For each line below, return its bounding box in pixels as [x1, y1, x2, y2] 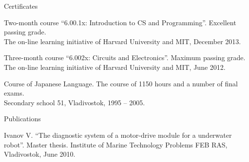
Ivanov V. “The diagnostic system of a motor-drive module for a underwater [4, 130, 232, 140]
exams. [4, 88, 24, 98]
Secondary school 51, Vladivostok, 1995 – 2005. [4, 97, 145, 107]
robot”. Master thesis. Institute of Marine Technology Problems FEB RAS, [4, 139, 228, 149]
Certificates [4, 1, 38, 11]
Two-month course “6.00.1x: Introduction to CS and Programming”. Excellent [4, 17, 236, 27]
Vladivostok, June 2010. [4, 149, 76, 159]
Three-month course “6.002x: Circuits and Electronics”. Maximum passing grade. [4, 52, 246, 63]
